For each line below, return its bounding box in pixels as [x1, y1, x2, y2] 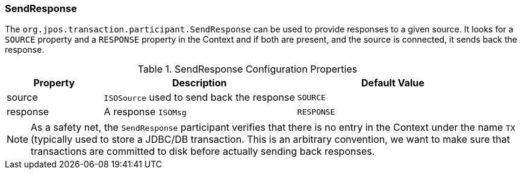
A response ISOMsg [104, 106, 187, 118]
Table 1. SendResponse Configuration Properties [137, 63, 358, 76]
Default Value [361, 77, 424, 89]
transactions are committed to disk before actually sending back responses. [31, 145, 375, 158]
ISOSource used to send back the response [104, 91, 295, 104]
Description [172, 77, 227, 89]
